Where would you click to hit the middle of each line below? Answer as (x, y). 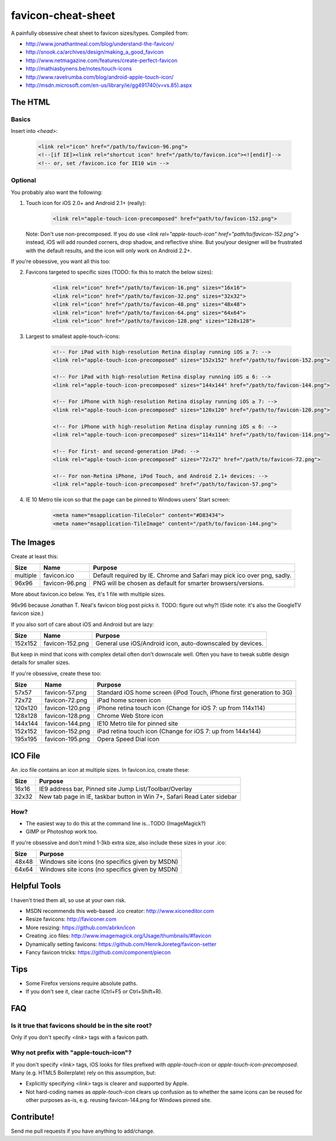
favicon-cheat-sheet (63, 15)
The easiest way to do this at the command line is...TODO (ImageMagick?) (116, 823)
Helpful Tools (36, 886)
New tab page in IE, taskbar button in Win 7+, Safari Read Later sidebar (138, 797)
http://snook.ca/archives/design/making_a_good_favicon (95, 52)
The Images (33, 542)
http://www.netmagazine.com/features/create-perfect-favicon (102, 60)
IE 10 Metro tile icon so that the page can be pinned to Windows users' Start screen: (128, 500)
